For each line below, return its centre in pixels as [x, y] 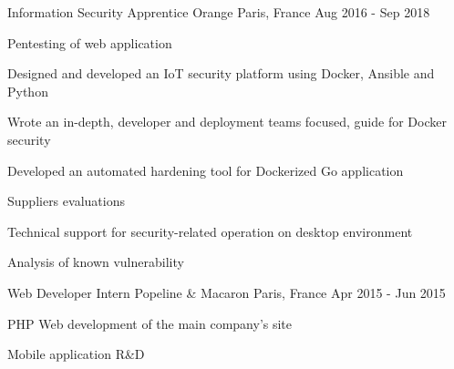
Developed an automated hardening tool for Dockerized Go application [206, 170]
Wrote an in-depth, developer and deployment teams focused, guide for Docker [227, 122]
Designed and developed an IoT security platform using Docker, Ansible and [221, 73]
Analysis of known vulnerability [96, 262]
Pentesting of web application [90, 42]
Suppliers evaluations [66, 201]
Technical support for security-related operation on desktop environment [210, 231]
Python [28, 91]
